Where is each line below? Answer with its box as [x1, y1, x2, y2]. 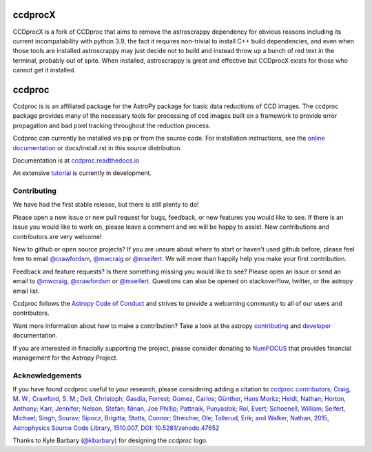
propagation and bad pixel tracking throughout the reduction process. [12, 121, 211, 130]
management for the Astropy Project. [12, 353, 118, 362]
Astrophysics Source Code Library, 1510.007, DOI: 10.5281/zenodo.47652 [12, 424, 220, 432]
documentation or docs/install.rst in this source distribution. [12, 143, 183, 152]
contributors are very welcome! [12, 232, 102, 240]
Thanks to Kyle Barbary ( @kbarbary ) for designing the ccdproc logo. [12, 436, 208, 444]
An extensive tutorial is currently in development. [12, 169, 152, 177]
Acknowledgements [12, 371, 82, 380]
